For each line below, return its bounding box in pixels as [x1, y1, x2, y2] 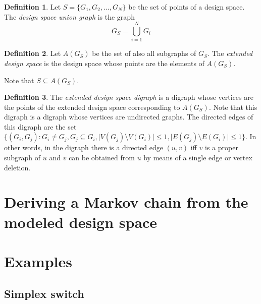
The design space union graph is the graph [4, 11, 135, 22]
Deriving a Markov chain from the [4, 192, 248, 212]
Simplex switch [4, 285, 84, 301]
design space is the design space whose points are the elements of [4, 57, 204, 68]
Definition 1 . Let [4, 2, 61, 12]
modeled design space [4, 211, 158, 232]
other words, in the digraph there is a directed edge [4, 142, 163, 153]
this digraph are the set [4, 121, 77, 132]
